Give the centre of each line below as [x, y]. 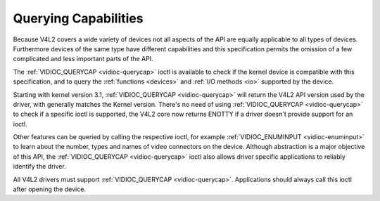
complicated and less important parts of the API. [83, 59]
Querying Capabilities [78, 18]
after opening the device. [49, 189]
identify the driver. [39, 167]
